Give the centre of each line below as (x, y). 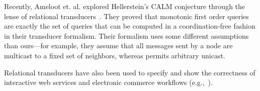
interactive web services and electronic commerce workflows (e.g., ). (108, 82)
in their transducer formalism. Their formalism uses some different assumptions (126, 35)
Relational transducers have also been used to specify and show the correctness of (130, 72)
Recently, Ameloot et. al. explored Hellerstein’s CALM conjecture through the (125, 6)
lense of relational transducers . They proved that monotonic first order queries (126, 16)
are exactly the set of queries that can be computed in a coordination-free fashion (130, 26)
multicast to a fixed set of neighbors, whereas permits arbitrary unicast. (115, 55)
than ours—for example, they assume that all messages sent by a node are (118, 46)
